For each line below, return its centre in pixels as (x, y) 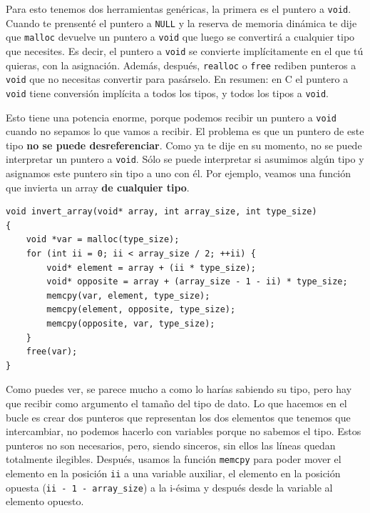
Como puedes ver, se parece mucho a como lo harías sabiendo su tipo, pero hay (179, 389)
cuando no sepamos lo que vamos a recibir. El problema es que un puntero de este (185, 131)
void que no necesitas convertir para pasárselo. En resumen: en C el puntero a (177, 79)
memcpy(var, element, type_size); (128, 295)
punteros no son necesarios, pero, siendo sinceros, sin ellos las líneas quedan (171, 445)
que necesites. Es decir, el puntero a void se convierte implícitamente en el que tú (185, 50)
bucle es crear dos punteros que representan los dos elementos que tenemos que (178, 417)
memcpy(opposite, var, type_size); (131, 324)
